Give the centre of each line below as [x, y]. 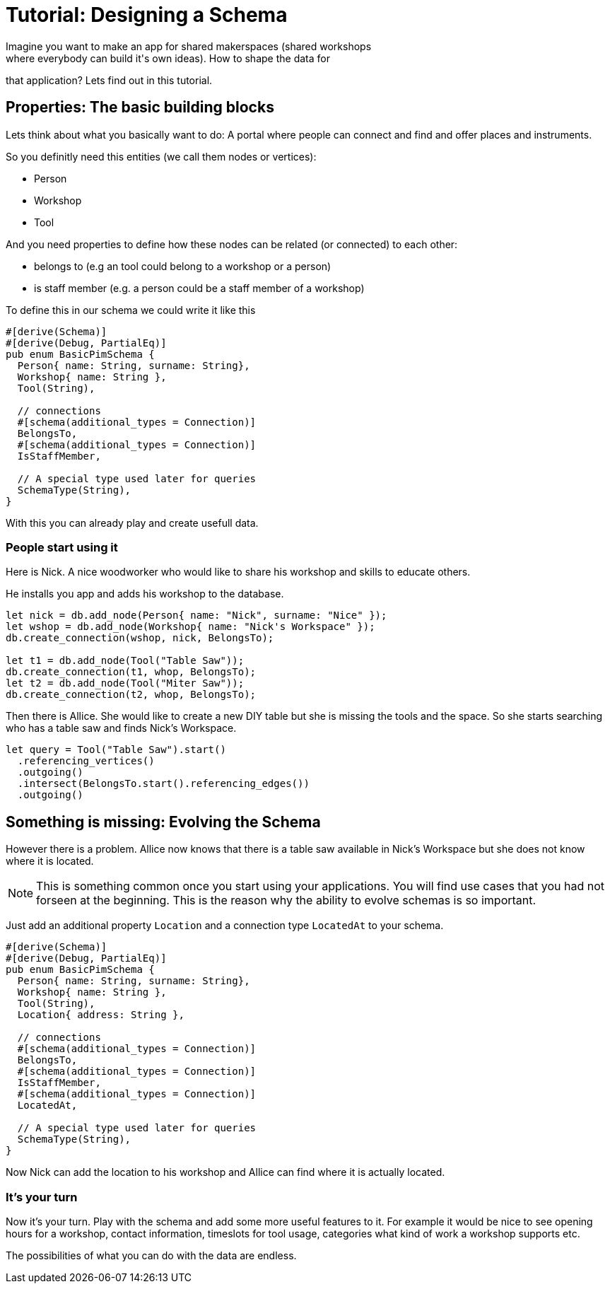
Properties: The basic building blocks [140, 107]
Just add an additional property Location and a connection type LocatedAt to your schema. [225, 926]
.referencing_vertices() [86, 761]
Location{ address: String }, [101, 1015]
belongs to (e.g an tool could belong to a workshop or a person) [183, 266]
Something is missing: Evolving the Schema [163, 822]
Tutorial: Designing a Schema [147, 15]
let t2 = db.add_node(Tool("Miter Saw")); [125, 683]
